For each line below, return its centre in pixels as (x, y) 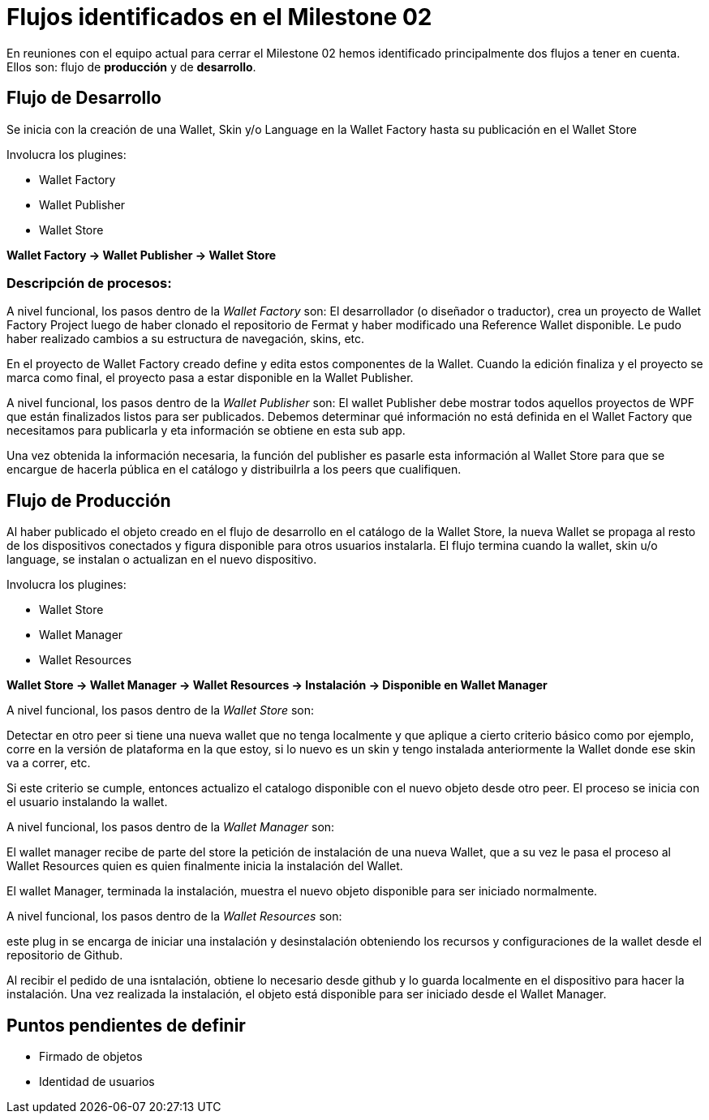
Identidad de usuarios (97, 1082)
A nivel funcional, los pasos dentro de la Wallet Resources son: (174, 916)
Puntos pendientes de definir (126, 1025)
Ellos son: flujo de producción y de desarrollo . (131, 67)
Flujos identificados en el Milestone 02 (219, 17)
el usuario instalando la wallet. (87, 802)
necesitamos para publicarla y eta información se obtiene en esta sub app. (206, 431)
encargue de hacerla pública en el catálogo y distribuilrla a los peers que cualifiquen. (234, 470)
